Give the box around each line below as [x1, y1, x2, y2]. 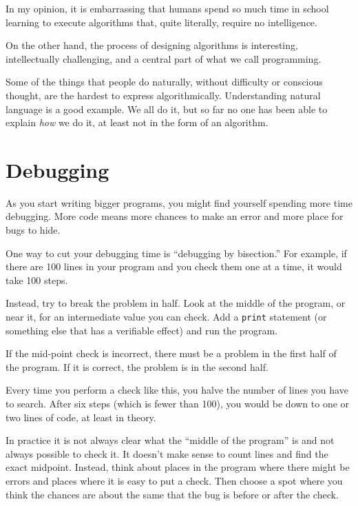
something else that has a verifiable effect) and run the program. [6, 323, 278, 337]
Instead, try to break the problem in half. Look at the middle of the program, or [6, 296, 346, 310]
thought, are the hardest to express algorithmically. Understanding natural [6, 88, 321, 102]
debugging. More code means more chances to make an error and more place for [6, 209, 344, 223]
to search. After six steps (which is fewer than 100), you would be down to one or [6, 396, 350, 411]
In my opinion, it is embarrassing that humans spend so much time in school [6, 1, 329, 15]
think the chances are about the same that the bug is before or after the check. [6, 487, 339, 501]
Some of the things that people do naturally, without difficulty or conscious [6, 74, 323, 89]
